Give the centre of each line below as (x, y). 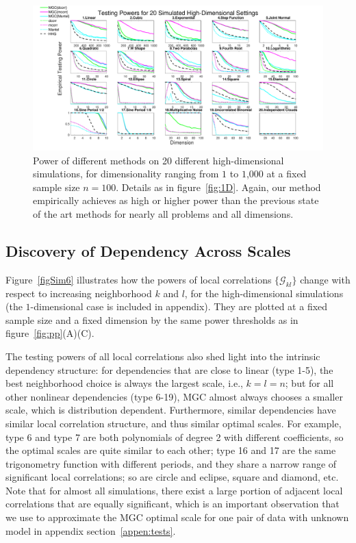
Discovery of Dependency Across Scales (148, 250)
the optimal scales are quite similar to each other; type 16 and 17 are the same (171, 450)
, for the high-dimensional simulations (264, 293)
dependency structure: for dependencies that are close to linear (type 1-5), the (169, 369)
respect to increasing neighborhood (79, 293)
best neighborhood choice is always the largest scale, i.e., (124, 383)
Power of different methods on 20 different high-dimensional (158, 160)
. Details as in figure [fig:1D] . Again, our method (218, 187)
